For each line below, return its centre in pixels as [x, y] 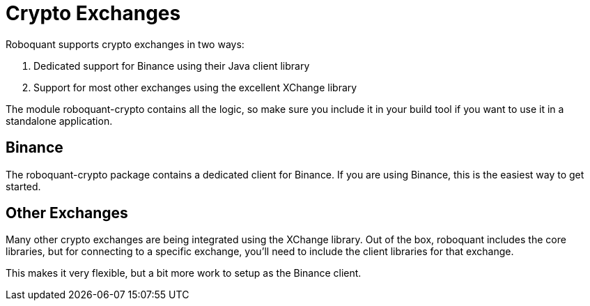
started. [23, 186]
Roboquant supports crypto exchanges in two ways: [125, 44]
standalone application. [59, 121]
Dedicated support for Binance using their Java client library [172, 66]
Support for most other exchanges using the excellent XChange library [195, 87]
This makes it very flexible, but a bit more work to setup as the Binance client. [184, 273]
